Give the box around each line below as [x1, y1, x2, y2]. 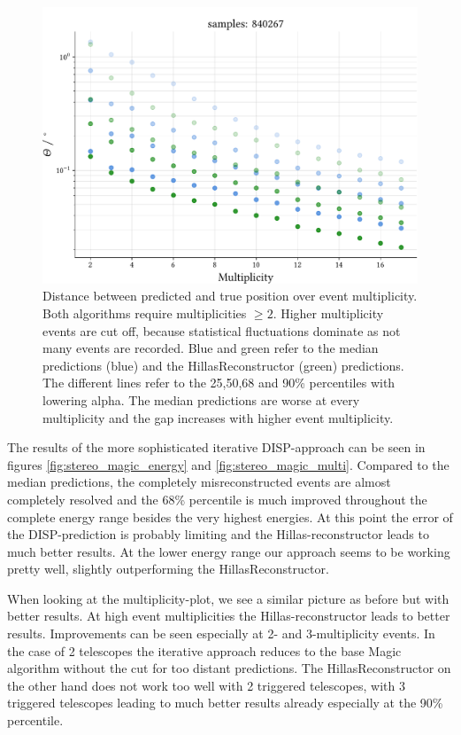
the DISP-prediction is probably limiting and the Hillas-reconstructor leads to [7, 525, 429, 543]
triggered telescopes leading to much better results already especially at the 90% [7, 693, 443, 712]
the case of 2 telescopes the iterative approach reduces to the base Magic [7, 641, 402, 660]
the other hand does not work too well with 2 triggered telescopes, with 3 [7, 676, 405, 694]
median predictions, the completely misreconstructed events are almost [7, 473, 391, 491]
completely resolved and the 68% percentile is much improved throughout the [7, 489, 427, 508]
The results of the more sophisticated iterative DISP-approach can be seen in [7, 438, 426, 457]
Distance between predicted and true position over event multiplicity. [42, 286, 418, 305]
